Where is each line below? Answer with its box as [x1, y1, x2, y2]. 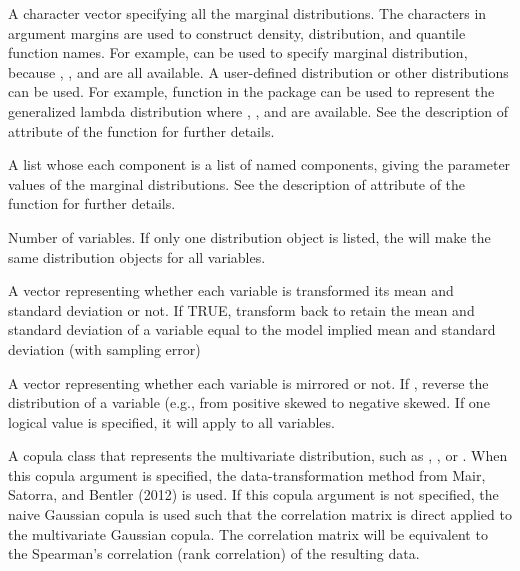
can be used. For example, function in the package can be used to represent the [8, 81, 495, 102]
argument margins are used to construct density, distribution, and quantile [8, 22, 466, 43]
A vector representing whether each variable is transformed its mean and [8, 280, 454, 301]
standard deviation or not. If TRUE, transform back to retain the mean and [8, 299, 475, 320]
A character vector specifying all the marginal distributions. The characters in [8, 3, 487, 23]
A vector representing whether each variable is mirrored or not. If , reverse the [8, 372, 489, 393]
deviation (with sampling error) [8, 338, 201, 359]
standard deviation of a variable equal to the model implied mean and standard [8, 319, 496, 340]
